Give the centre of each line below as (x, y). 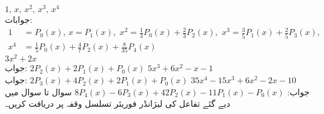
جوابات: (19, 20)
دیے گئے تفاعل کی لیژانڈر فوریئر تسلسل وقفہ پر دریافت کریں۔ (117, 103)
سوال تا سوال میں (38, 91)
